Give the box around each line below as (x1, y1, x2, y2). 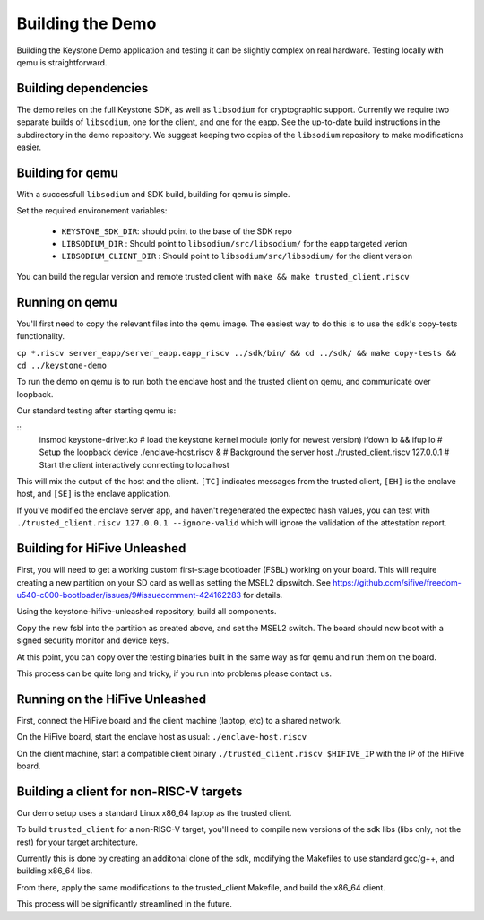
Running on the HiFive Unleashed (16, 691, 206, 707)
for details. (243, 589, 283, 600)
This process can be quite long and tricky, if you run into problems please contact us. (16, 668, 332, 679)
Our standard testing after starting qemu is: (16, 405, 177, 416)
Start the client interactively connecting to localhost (39, 459, 230, 470)
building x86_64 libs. (16, 865, 93, 876)
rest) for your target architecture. (16, 837, 139, 847)
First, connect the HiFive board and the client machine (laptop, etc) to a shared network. (16, 715, 342, 725)
